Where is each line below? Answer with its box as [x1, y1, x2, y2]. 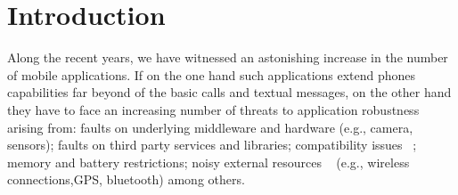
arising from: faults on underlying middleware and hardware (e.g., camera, [7, 118, 413, 136]
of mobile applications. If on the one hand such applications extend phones [7, 65, 416, 84]
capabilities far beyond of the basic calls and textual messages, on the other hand [7, 83, 452, 102]
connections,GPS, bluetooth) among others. [7, 170, 245, 189]
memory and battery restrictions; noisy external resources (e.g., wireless [7, 152, 410, 171]
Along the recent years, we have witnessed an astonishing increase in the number [7, 48, 448, 67]
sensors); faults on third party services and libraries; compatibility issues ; [7, 135, 417, 154]
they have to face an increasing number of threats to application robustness [7, 100, 420, 118]
